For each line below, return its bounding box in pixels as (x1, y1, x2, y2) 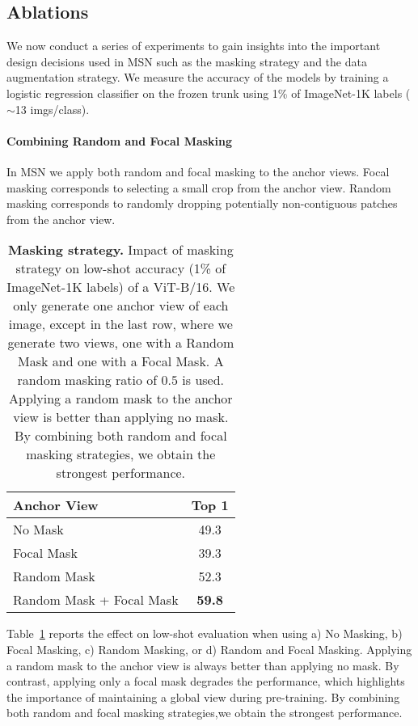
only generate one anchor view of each (13, 296, 229, 315)
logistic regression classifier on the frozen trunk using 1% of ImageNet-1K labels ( (6, 84, 411, 101)
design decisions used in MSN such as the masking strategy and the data (6, 53, 367, 70)
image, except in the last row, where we (8, 314, 233, 334)
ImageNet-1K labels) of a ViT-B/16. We (6, 277, 235, 297)
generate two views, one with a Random (7, 333, 234, 352)
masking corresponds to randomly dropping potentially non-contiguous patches (6, 195, 398, 212)
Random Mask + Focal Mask (13, 590, 179, 610)
